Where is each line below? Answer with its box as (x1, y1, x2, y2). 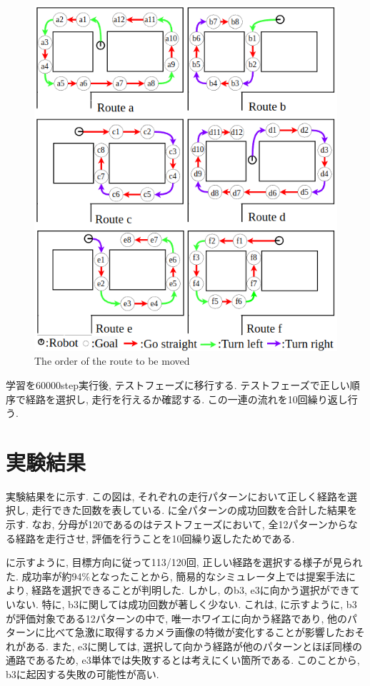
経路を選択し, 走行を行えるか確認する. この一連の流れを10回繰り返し (25, 391, 348, 406)
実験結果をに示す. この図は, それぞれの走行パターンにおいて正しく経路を (6, 488, 347, 503)
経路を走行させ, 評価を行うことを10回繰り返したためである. (15, 530, 295, 545)
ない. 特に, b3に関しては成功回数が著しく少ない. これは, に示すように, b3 (15, 597, 357, 612)
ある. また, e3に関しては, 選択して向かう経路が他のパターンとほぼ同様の (25, 638, 363, 653)
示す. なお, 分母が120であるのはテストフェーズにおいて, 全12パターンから (6, 517, 348, 532)
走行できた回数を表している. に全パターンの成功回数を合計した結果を (31, 503, 357, 518)
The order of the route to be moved (34, 353, 190, 368)
